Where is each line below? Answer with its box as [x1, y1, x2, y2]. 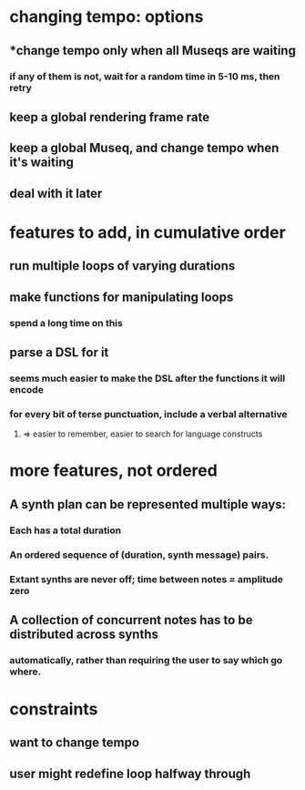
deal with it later [9, 185, 103, 201]
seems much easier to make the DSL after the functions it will [9, 372, 286, 385]
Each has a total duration [9, 524, 122, 537]
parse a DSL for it [9, 344, 109, 360]
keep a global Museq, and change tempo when [9, 140, 280, 156]
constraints [9, 699, 98, 720]
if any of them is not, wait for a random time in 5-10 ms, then [9, 70, 280, 83]
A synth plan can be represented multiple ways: [9, 497, 287, 512]
